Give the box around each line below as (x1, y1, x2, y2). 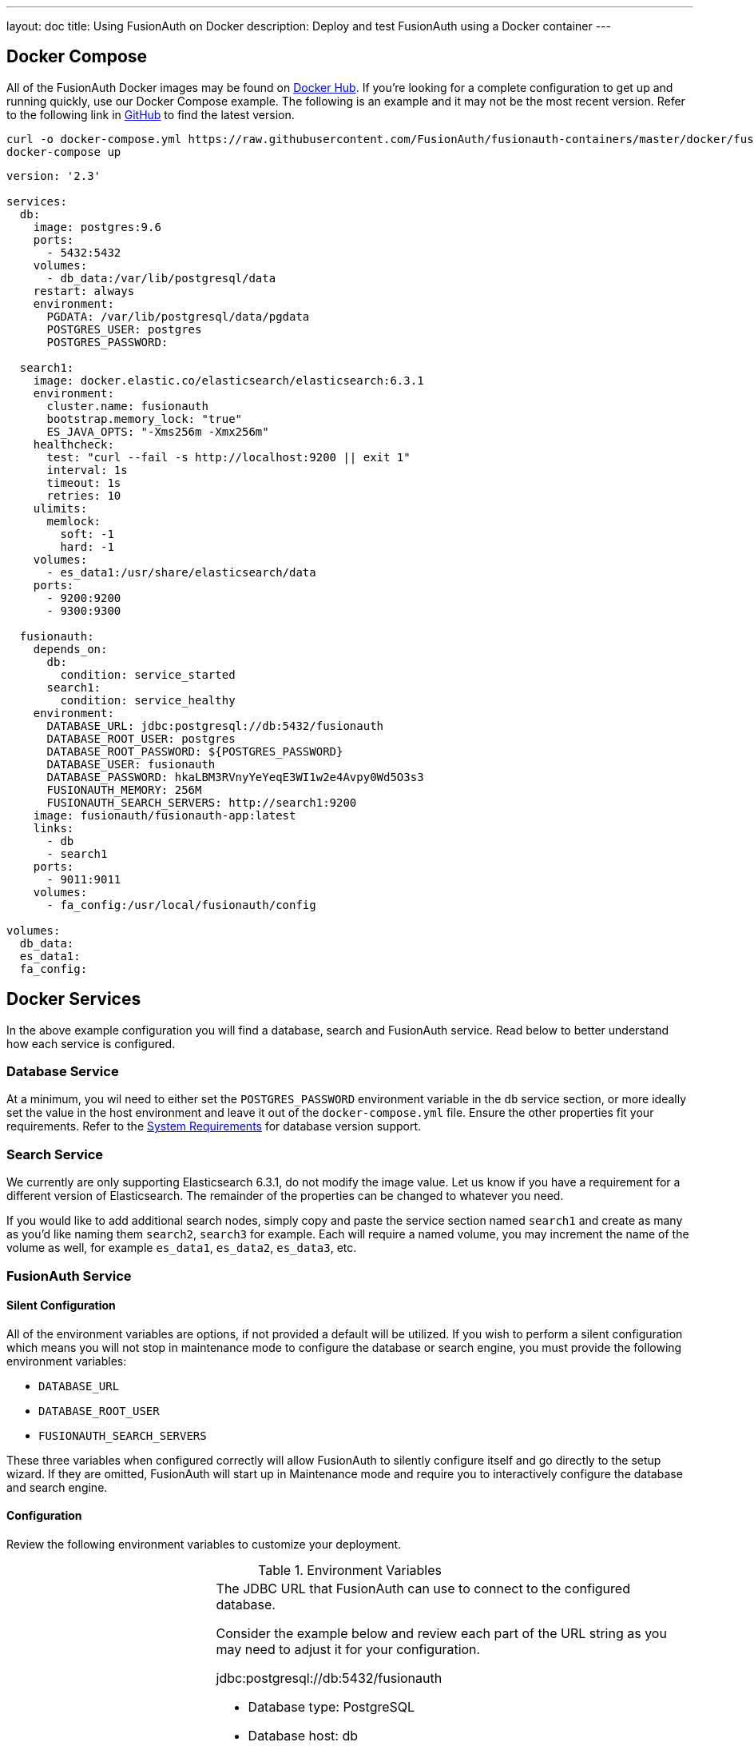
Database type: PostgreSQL (248, 1699, 415, 1715)
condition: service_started (60, 668, 236, 681)
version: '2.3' (6, 169, 101, 182)
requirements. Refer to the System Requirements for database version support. (6, 1119, 422, 1134)
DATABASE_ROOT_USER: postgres (46, 731, 236, 745)
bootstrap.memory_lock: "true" (46, 412, 243, 425)
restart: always (33, 284, 135, 297)
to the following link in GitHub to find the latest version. (6, 107, 295, 122)
